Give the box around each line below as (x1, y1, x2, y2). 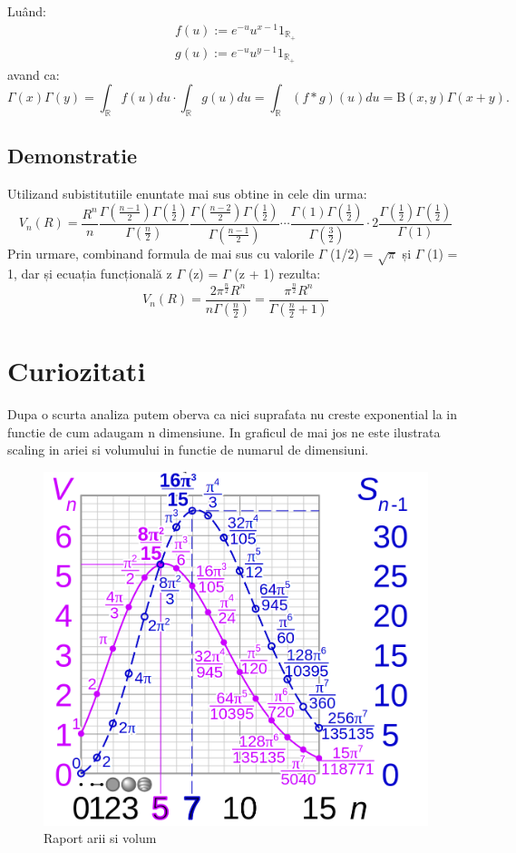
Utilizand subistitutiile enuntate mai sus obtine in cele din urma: (7, 184, 367, 203)
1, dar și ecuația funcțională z (7, 264, 172, 283)
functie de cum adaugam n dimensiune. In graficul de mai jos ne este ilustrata (7, 422, 441, 441)
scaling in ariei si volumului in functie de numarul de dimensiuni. (7, 440, 369, 459)
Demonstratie (7, 142, 137, 170)
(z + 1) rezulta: (234, 264, 321, 283)
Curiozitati (7, 351, 146, 388)
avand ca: (7, 64, 60, 83)
